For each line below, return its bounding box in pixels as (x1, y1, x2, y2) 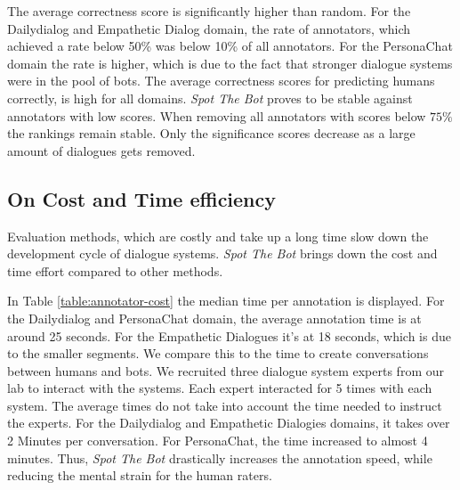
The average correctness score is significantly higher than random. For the (7, 2, 411, 20)
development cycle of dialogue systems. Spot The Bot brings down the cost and (7, 244, 438, 263)
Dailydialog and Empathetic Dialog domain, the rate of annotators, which (7, 19, 411, 37)
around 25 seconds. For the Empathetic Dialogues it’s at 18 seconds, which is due (7, 326, 451, 345)
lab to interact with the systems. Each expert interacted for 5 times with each (7, 379, 432, 397)
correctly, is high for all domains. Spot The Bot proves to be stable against (7, 88, 413, 107)
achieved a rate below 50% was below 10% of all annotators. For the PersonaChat (7, 37, 453, 55)
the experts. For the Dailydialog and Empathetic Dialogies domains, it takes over (7, 413, 450, 432)
